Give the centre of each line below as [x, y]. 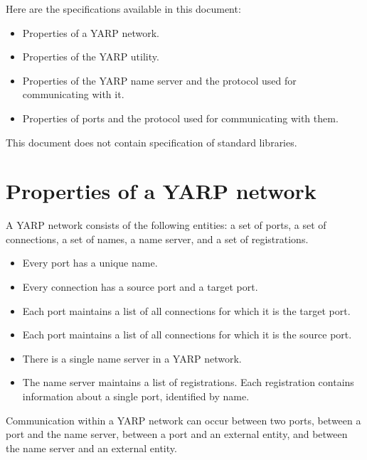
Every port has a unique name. [90, 263]
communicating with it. [73, 94]
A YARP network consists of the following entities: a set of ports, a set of [166, 225]
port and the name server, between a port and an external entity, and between [177, 434]
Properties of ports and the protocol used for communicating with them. [180, 118]
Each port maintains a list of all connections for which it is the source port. [187, 335]
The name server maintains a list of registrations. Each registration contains [188, 382]
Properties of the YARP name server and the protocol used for [159, 80]
